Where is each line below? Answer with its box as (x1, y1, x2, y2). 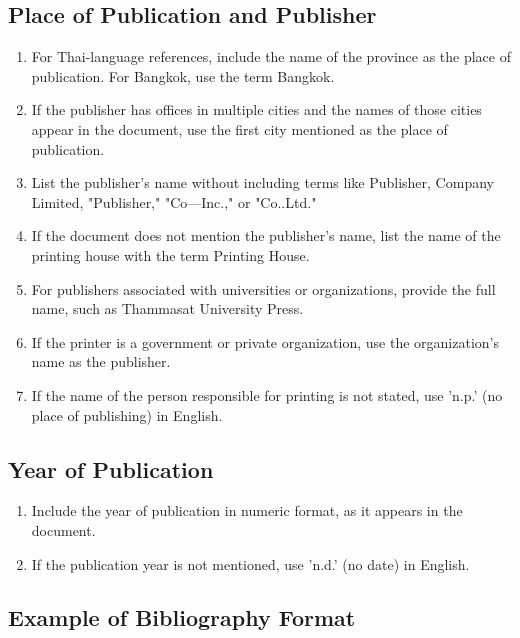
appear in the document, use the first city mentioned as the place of (31, 118, 448, 139)
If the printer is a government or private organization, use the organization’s (31, 331, 499, 352)
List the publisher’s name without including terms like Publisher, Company (31, 172, 494, 193)
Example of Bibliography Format (8, 602, 356, 633)
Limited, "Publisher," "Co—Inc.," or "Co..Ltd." (31, 191, 317, 212)
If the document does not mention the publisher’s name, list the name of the (31, 225, 501, 246)
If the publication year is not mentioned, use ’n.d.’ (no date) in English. (31, 553, 470, 574)
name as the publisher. (31, 351, 171, 372)
